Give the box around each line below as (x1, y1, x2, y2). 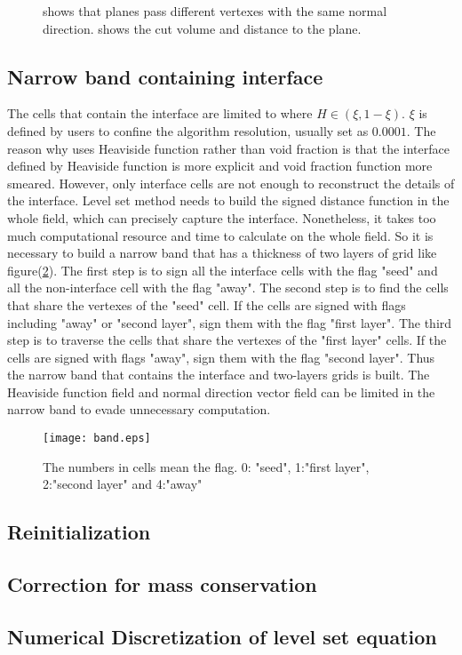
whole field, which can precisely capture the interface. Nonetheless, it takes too (7, 208, 436, 227)
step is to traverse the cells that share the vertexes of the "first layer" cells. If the (7, 331, 447, 349)
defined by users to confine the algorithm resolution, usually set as (7, 121, 369, 140)
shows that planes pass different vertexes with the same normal (43, 2, 387, 20)
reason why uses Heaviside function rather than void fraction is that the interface (7, 139, 450, 157)
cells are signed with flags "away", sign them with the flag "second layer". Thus (7, 347, 435, 366)
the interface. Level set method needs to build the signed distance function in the (7, 191, 450, 210)
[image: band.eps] (43, 432, 151, 445)
